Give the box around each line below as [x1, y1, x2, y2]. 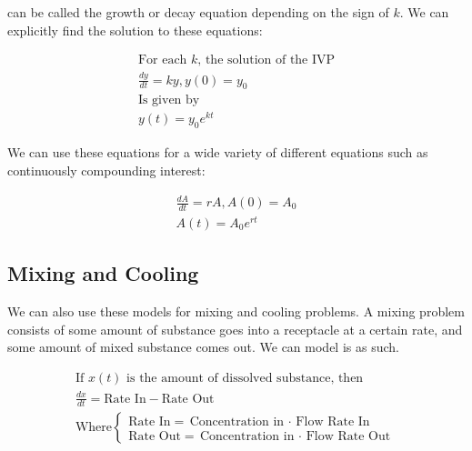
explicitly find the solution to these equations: [7, 20, 263, 39]
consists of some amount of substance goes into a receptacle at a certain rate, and [7, 319, 463, 338]
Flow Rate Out [306, 429, 391, 443]
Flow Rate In [296, 415, 370, 428]
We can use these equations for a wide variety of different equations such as [7, 143, 428, 162]
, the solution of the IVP [197, 54, 336, 67]
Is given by [137, 94, 200, 107]
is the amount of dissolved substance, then [126, 371, 364, 385]
